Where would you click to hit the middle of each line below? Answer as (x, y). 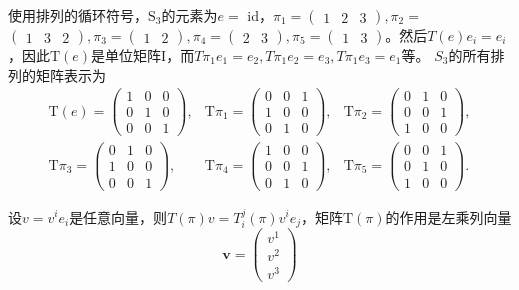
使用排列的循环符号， (78, 15)
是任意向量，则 (118, 216)
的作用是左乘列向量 (448, 216)
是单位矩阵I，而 (143, 55)
